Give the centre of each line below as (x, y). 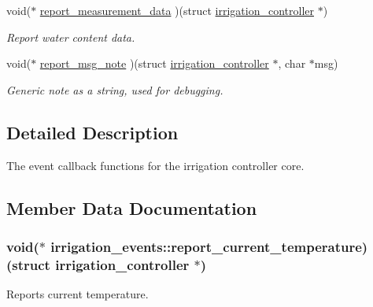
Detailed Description (92, 132)
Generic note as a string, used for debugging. (115, 89)
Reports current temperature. (78, 294)
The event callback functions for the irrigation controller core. (155, 165)
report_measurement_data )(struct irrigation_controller (177, 10)
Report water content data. (71, 37)
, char (292, 63)
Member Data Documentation (132, 207)
